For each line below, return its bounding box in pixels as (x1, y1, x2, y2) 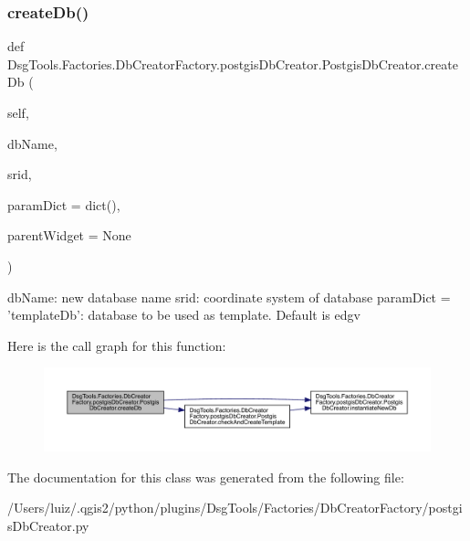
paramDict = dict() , (7, 195, 120, 214)
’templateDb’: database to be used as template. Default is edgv (7, 305, 360, 324)
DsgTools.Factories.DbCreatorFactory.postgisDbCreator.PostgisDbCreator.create (7, 54, 458, 73)
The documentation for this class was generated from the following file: (7, 467, 404, 486)
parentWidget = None (7, 226, 131, 245)
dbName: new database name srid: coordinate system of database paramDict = (7, 287, 451, 306)
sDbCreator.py (7, 516, 89, 536)
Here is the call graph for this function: (7, 335, 226, 355)
